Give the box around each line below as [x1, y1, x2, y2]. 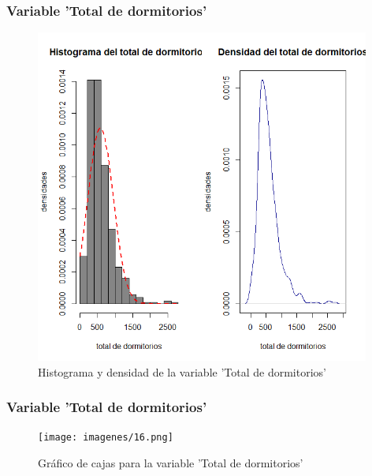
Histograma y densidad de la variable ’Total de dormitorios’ [38, 363, 326, 380]
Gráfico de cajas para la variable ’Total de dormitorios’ [38, 455, 303, 471]
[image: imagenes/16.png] [38, 432, 173, 444]
